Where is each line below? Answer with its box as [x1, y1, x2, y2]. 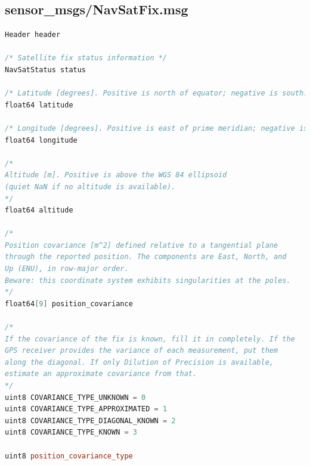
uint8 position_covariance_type [5, 451, 133, 460]
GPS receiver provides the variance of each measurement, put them [5, 346, 278, 355]
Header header [5, 30, 61, 39]
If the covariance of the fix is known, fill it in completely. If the [5, 334, 295, 343]
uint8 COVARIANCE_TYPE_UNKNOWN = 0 [5, 393, 146, 402]
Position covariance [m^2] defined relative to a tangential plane [5, 241, 278, 250]
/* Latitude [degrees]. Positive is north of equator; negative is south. [5, 89, 308, 98]
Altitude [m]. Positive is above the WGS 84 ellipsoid [5, 171, 227, 180]
